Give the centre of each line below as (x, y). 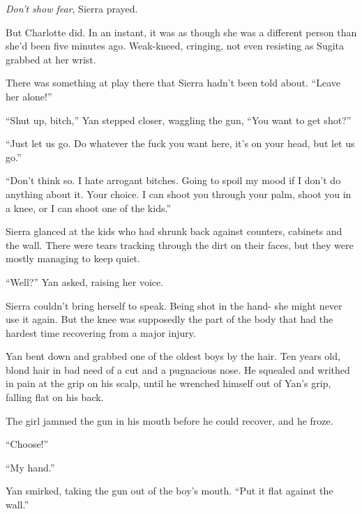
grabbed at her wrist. (51, 59)
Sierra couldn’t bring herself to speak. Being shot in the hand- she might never (174, 305)
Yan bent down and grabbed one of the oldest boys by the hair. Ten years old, (173, 356)
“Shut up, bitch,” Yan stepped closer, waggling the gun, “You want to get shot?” (179, 120)
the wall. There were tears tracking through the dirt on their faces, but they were (180, 244)
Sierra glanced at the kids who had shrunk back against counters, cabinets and (174, 231)
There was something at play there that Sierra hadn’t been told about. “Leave (173, 83)
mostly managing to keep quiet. (73, 258)
